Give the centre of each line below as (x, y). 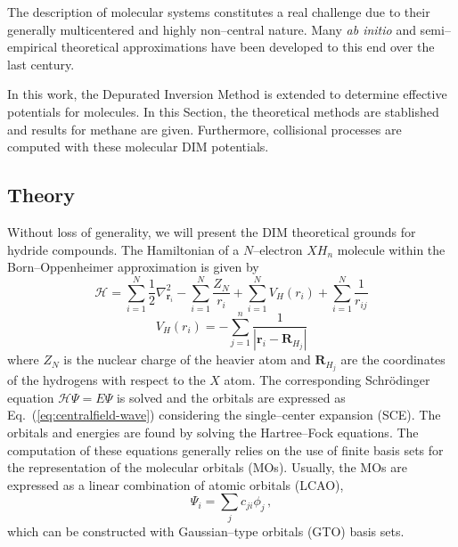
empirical (33, 47)
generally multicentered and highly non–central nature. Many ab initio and (212, 29)
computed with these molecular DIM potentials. (138, 147)
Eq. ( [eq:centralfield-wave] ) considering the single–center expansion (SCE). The (224, 415)
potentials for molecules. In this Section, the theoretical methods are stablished (223, 111)
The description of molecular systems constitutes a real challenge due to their (219, 12)
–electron (278, 249)
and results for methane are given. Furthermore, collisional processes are (204, 129)
